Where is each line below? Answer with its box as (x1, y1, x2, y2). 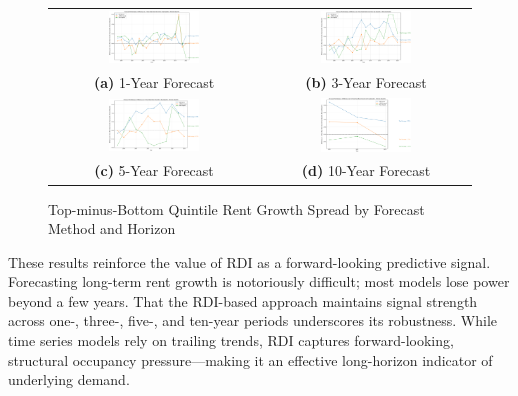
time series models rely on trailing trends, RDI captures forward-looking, (8, 330, 454, 351)
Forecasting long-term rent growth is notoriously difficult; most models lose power (8, 271, 510, 292)
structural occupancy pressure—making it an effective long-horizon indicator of (8, 349, 493, 370)
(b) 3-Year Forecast (305, 72, 427, 93)
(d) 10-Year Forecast (301, 160, 431, 181)
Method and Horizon (48, 218, 176, 239)
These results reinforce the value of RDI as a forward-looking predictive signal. (8, 251, 491, 272)
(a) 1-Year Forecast (93, 72, 215, 93)
